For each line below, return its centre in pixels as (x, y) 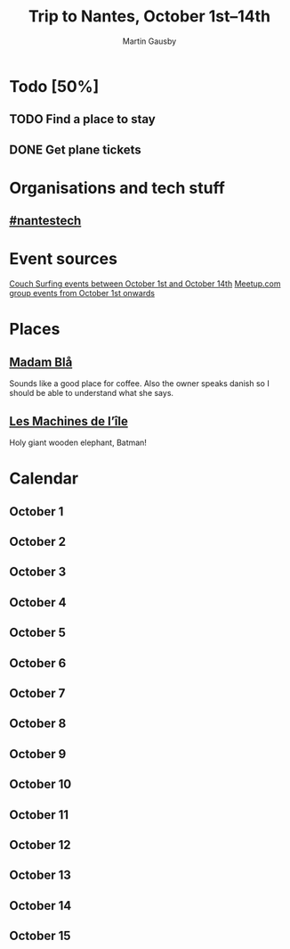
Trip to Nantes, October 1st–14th (149, 17)
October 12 (40, 845)
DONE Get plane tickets (75, 149)
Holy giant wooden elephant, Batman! (78, 442)
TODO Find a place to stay (82, 119)
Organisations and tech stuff (117, 188)
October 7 (37, 693)
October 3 (38, 572)
